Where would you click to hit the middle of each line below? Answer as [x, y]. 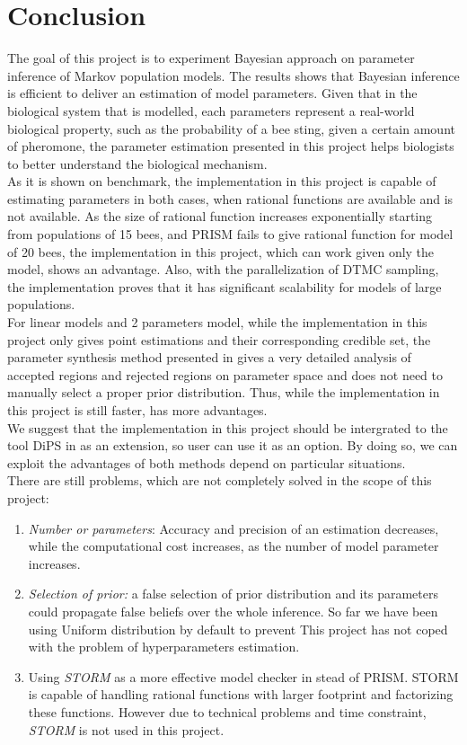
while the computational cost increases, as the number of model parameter [233, 546]
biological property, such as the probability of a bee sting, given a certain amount [231, 128]
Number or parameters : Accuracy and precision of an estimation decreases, [233, 528]
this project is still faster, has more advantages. [137, 410]
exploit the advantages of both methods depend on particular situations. [207, 462]
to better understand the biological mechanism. [137, 163]
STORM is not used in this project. [126, 729]
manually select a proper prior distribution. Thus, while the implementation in [224, 392]
